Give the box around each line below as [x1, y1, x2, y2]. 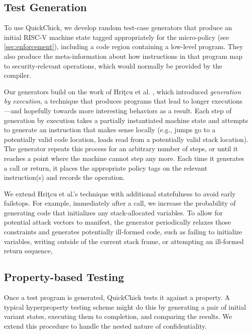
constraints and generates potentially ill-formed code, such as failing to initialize [4, 227, 242, 237]
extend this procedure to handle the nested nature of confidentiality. [4, 320, 207, 331]
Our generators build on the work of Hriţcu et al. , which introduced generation [4, 86, 241, 96]
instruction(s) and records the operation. [4, 172, 125, 182]
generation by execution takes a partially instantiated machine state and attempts [4, 115, 248, 125]
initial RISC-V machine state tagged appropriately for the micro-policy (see [4, 32, 229, 42]
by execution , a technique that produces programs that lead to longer [4, 96, 210, 106]
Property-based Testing [4, 269, 124, 284]
